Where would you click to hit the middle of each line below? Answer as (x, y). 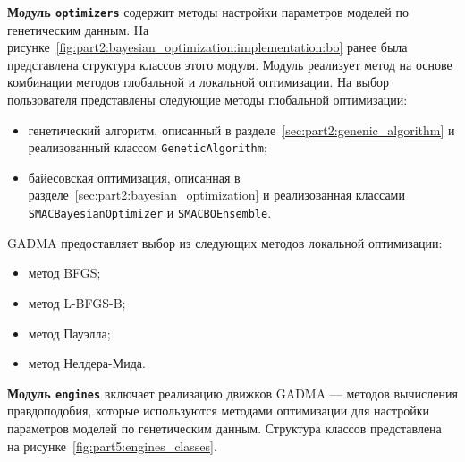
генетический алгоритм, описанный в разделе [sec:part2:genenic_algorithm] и (241, 129)
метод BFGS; (64, 273)
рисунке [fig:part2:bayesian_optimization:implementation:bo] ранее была (207, 47)
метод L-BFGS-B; (77, 302)
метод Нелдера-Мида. (87, 363)
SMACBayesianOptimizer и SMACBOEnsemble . (150, 213)
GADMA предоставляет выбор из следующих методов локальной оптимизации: (225, 242)
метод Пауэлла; (69, 333)
